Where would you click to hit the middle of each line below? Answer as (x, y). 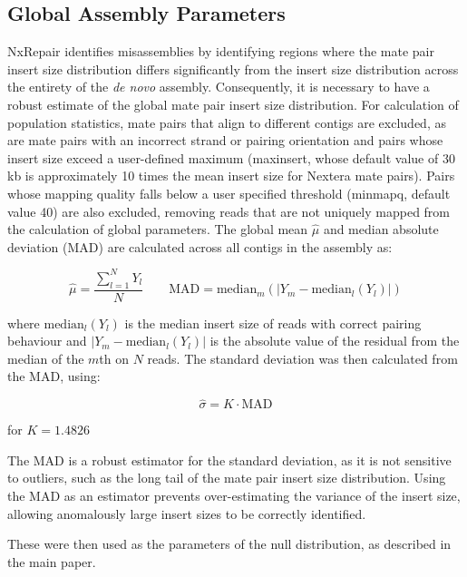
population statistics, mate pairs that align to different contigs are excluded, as (227, 122)
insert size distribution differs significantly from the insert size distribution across (233, 68)
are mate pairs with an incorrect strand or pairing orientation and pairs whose (225, 140)
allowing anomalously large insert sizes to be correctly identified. (187, 513)
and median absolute (381, 229)
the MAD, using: (54, 376)
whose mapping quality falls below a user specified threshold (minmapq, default (229, 193)
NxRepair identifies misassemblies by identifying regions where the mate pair (221, 51)
